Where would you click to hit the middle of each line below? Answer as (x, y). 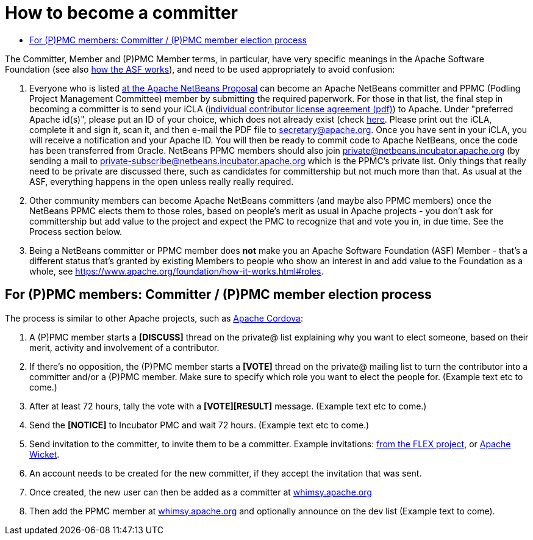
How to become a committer (122, 13)
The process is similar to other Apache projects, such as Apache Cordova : (154, 318)
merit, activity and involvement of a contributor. (124, 347)
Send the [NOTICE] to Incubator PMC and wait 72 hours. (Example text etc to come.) (199, 425)
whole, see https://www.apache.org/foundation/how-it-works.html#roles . (177, 271)
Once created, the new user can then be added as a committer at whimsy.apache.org (201, 492)
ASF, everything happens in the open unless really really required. (162, 181)
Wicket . (45, 454)
